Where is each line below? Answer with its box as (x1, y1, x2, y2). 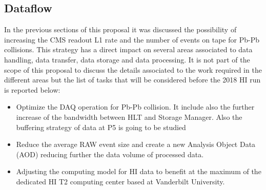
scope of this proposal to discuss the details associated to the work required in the (4, 64, 262, 75)
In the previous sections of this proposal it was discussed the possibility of (4, 24, 237, 35)
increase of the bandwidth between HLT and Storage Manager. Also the (16, 111, 242, 122)
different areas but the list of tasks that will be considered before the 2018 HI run (4, 74, 261, 85)
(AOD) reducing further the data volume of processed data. (16, 149, 204, 159)
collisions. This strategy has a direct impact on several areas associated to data (4, 44, 253, 55)
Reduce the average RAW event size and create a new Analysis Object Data (16, 139, 256, 150)
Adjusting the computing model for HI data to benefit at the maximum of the (16, 166, 261, 177)
